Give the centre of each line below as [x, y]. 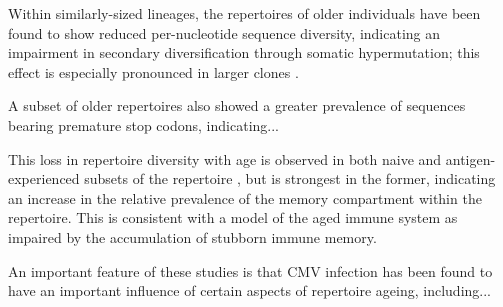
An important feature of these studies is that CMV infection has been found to [250, 270]
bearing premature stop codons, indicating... [143, 124]
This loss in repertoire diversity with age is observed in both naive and [225, 158]
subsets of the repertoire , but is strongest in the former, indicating [290, 178]
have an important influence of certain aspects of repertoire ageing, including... [249, 290]
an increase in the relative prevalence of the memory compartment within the [245, 197]
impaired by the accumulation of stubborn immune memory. [192, 236]
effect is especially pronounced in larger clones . [153, 71]
